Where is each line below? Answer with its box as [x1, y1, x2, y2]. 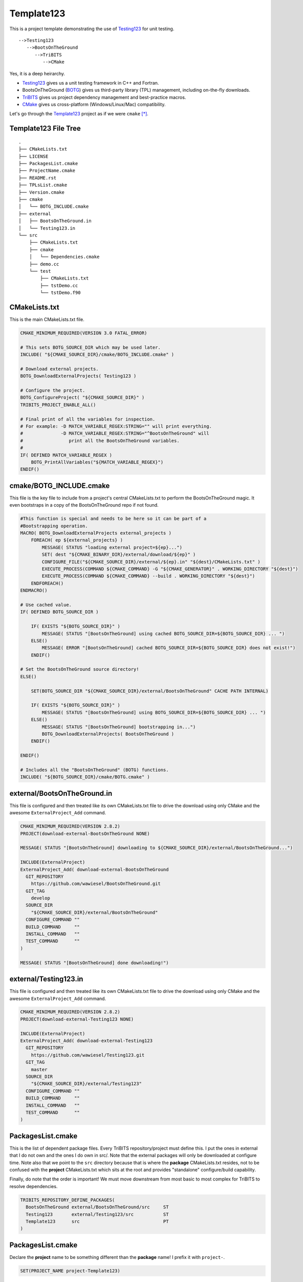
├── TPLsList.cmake [18, 182, 68, 188]
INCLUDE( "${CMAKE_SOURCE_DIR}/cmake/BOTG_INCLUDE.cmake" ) [20, 352, 175, 357]
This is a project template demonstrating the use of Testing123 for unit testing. [9, 26, 175, 32]
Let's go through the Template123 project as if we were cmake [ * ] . [9, 111, 148, 117]
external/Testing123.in [9, 975, 83, 984]
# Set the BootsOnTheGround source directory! [20, 667, 139, 672]
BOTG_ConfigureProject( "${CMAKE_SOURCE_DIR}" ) [20, 395, 145, 400]
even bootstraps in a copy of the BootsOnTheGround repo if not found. [9, 502, 159, 508]
